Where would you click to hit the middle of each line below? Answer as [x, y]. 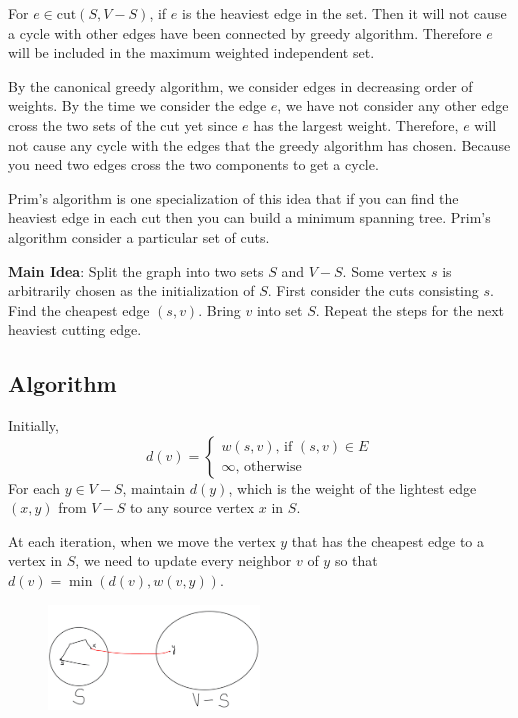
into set [279, 309]
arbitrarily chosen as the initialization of [131, 290]
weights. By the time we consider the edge [137, 105]
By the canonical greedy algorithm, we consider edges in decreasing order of [240, 85]
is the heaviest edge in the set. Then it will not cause [344, 13]
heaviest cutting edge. [75, 329]
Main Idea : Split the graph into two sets [136, 270]
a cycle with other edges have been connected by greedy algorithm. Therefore [245, 32]
